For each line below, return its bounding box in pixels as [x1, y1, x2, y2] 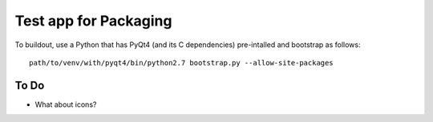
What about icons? [34, 100, 97, 109]
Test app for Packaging [14, 12, 172, 30]
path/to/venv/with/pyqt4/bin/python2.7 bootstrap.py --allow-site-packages [29, 58, 334, 67]
